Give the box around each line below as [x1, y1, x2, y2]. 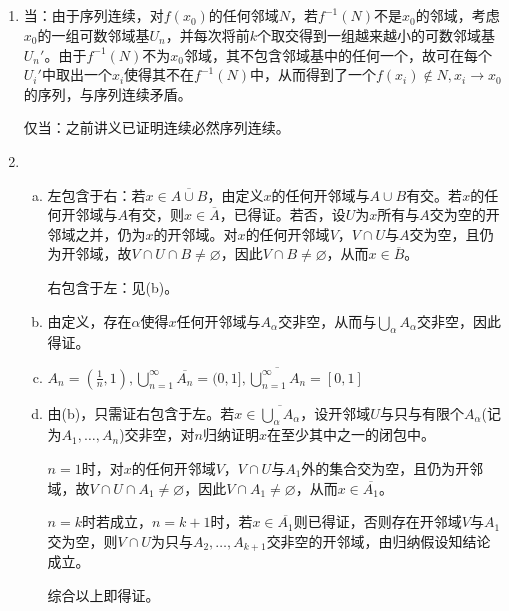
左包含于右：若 [47, 184, 146, 205]
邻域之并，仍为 [47, 223, 146, 244]
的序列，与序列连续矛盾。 [23, 83, 192, 104]
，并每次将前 [165, 24, 250, 45]
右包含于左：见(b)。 [47, 276, 179, 297]
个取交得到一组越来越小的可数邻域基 [257, 24, 496, 45]
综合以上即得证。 [47, 584, 160, 605]
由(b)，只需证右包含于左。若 [47, 402, 235, 423]
